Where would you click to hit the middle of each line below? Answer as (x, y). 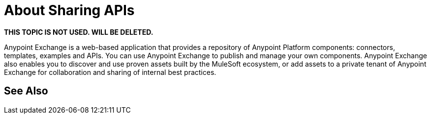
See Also (26, 91)
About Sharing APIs (69, 10)
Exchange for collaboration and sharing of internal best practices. (110, 72)
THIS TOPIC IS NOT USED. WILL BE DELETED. (79, 32)
